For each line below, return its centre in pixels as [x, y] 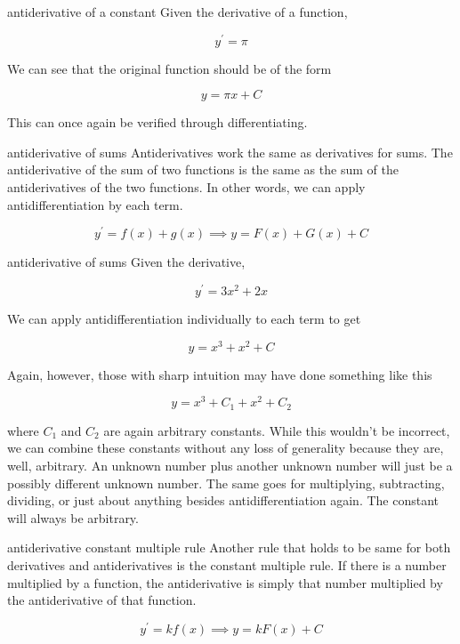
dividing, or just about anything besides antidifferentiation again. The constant [223, 500]
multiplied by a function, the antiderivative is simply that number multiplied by [225, 582]
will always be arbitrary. [73, 517]
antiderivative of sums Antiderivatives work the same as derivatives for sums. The [230, 152]
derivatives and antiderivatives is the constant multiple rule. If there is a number [227, 564]
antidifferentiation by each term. [95, 204]
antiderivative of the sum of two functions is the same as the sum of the [203, 169]
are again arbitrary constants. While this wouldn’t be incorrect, [277, 430]
